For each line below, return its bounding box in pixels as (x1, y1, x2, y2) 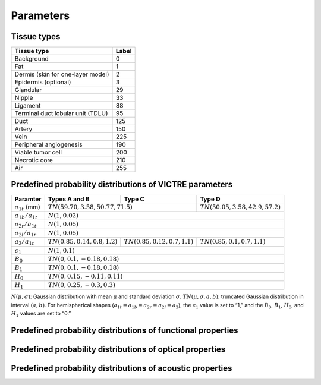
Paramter (14, 195, 42, 203)
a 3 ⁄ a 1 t (14, 238, 34, 247)
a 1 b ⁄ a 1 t (14, 212, 38, 221)
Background (14, 55, 49, 63)
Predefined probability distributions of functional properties (11, 326, 238, 336)
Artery (14, 125, 33, 133)
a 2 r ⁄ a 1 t (14, 220, 37, 229)
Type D (200, 195, 221, 203)
